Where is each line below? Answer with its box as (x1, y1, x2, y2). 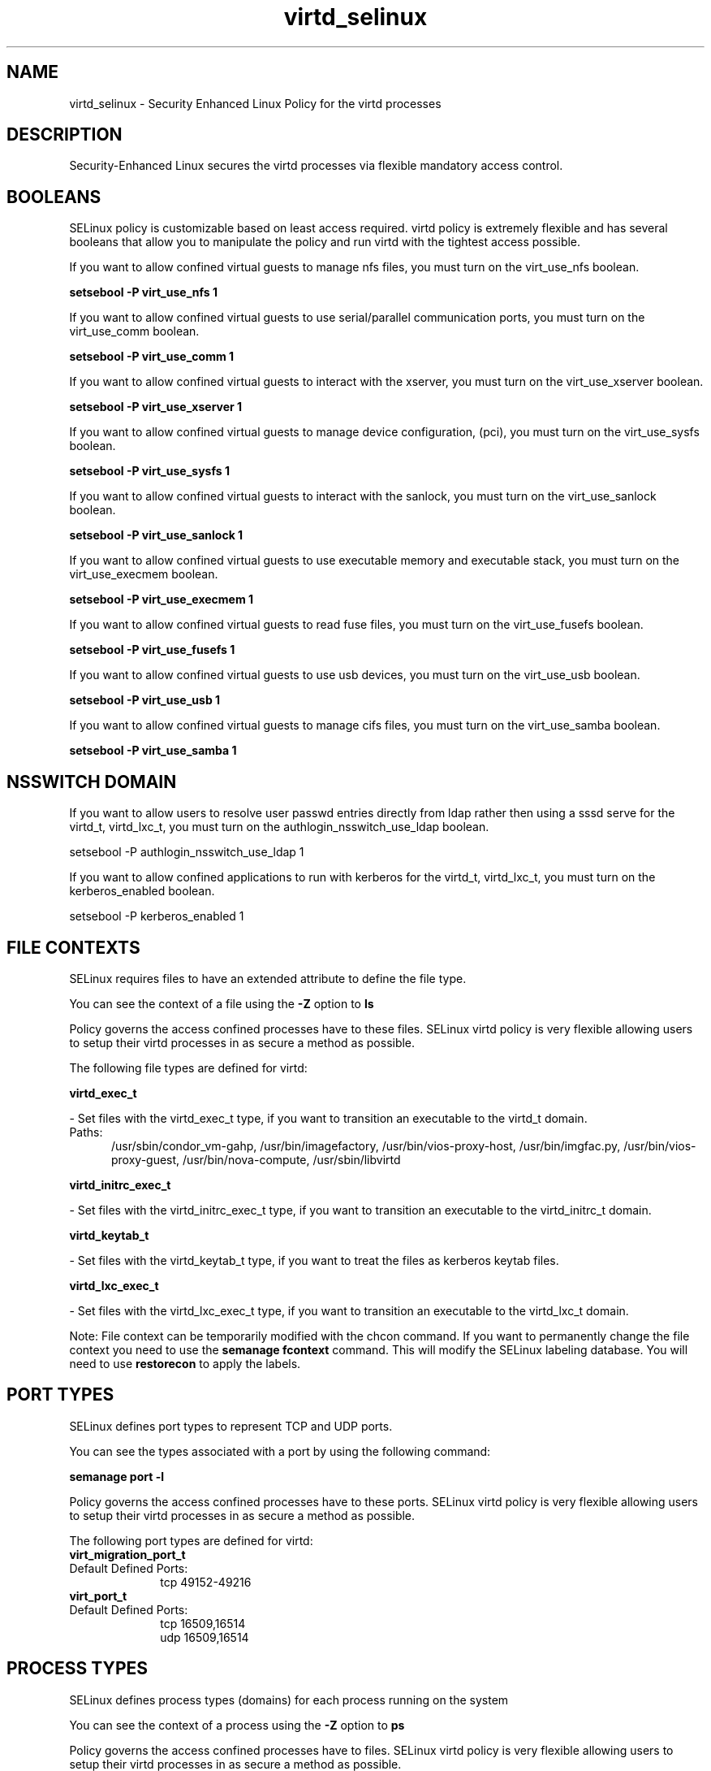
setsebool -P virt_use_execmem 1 (69, 592, 254, 607)
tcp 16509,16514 (160, 1616, 246, 1630)
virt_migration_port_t (69, 1547, 186, 1561)
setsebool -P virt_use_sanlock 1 (69, 528, 243, 543)
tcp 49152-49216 (160, 1574, 252, 1589)
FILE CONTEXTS (6, 937, 140, 958)
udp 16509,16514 (160, 1630, 249, 1644)
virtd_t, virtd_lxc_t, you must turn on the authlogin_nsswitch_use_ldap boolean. (69, 820, 489, 834)
